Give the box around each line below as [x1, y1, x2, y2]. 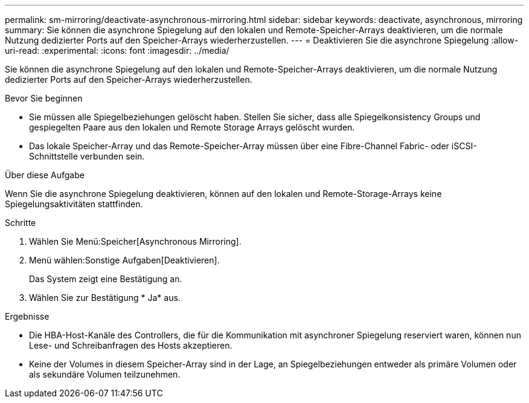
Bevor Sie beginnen [5, 93, 83, 103]
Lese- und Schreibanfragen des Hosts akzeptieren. [29, 340, 232, 350]
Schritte [5, 218, 36, 228]
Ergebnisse [5, 311, 50, 321]
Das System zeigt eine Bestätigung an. [29, 274, 182, 284]
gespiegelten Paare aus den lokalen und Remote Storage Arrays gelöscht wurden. [29, 122, 355, 132]
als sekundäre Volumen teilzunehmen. [29, 369, 181, 379]
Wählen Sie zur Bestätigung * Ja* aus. [29, 292, 181, 303]
